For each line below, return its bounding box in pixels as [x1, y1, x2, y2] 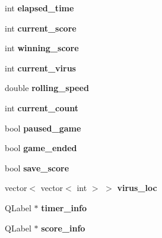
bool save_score [5, 161, 69, 174]
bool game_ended [5, 142, 77, 154]
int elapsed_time [5, 2, 74, 14]
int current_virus [5, 61, 76, 74]
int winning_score [5, 42, 79, 54]
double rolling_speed [5, 82, 89, 94]
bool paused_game [5, 121, 81, 134]
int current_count [5, 101, 78, 114]
